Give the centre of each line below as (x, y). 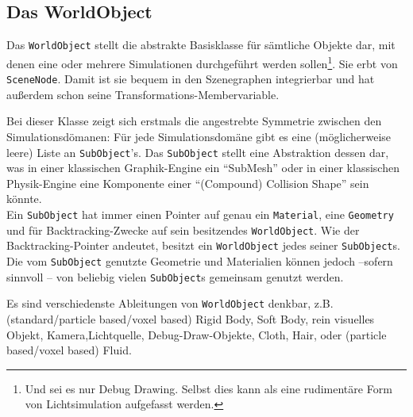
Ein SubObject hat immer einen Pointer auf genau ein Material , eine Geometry (200, 214)
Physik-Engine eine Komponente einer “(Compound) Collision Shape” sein (188, 183)
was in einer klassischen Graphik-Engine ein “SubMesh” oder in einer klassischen (203, 168)
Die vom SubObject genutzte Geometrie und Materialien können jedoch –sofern (200, 260)
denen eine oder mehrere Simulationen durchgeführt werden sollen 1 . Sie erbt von (202, 62)
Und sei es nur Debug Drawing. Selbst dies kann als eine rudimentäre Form (208, 388)
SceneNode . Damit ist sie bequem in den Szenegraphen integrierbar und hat (191, 79)
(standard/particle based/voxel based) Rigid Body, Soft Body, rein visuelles (191, 318)
